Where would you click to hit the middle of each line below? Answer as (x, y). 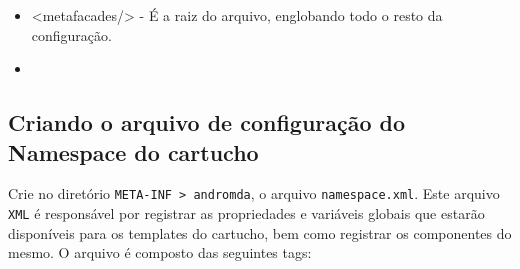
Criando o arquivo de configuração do (207, 122)
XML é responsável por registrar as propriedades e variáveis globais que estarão (246, 213)
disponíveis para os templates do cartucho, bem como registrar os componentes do (260, 232)
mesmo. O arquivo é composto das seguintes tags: (160, 252)
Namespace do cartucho (133, 151)
